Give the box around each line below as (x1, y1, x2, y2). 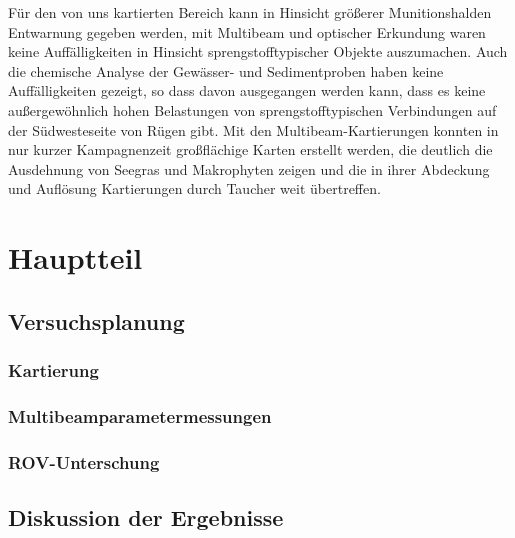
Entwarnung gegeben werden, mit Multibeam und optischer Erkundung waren (8, 21, 486, 42)
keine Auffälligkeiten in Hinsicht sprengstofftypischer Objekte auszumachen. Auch (8, 41, 508, 62)
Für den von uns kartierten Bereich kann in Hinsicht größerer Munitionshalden (8, 2, 492, 22)
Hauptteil (8, 237, 143, 278)
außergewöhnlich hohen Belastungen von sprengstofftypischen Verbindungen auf (8, 99, 497, 120)
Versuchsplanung (8, 305, 185, 336)
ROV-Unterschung (8, 449, 160, 474)
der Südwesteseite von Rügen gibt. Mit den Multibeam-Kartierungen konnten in (8, 119, 499, 140)
